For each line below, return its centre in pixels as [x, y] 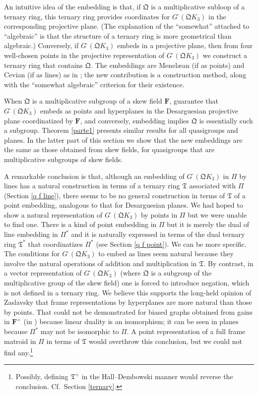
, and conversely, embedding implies [134, 120]
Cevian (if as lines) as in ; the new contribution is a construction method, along [125, 75]
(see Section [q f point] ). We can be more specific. [171, 244]
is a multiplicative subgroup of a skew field [97, 101]
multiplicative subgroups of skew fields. [64, 159]
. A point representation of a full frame [186, 331]
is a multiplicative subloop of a [198, 6]
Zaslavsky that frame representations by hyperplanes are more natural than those [128, 302]
